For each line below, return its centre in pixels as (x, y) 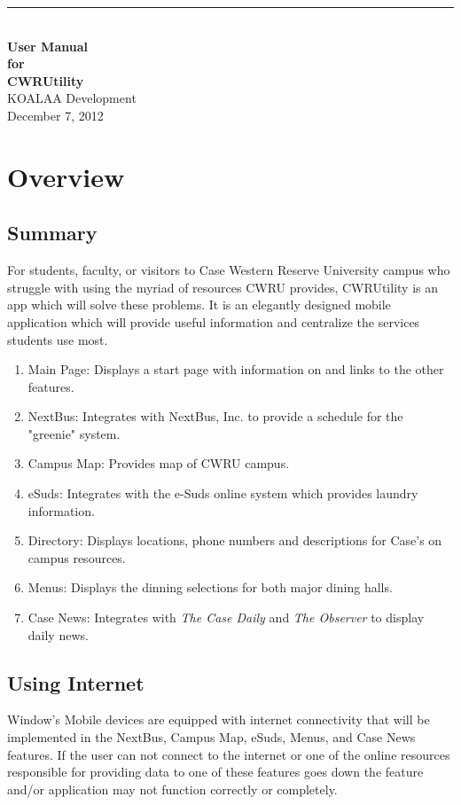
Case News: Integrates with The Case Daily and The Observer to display (226, 617)
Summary (52, 233)
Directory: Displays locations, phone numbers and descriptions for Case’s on (235, 540)
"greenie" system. (74, 433)
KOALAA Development (72, 98)
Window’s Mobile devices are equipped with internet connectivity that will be (219, 719)
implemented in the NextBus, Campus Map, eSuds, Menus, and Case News (211, 737)
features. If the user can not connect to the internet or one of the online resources (229, 754)
